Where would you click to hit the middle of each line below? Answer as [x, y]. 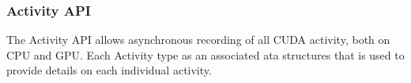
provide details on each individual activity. [109, 70]
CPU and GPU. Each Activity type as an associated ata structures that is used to [205, 54]
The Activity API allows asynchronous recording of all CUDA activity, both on [198, 40]
